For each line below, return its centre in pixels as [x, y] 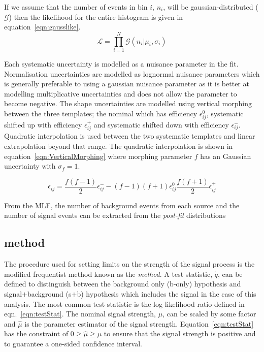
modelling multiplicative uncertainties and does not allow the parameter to [121, 93]
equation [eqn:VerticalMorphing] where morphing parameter [98, 156]
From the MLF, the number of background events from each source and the [122, 205]
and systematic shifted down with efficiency [161, 125]
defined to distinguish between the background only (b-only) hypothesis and [123, 284]
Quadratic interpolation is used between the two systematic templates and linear [130, 136]
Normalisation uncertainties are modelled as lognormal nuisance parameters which [132, 73]
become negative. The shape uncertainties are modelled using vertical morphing [128, 103]
